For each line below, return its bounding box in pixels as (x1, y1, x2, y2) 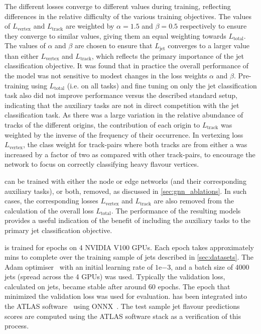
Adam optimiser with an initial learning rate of (5, 261, 153, 272)
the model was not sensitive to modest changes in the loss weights (5, 70, 207, 81)
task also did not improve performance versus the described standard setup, (5, 90, 237, 100)
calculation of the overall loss (5, 205, 94, 215)
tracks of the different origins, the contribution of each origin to (5, 119, 200, 130)
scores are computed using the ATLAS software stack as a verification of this (5, 310, 241, 321)
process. (5, 320, 29, 331)
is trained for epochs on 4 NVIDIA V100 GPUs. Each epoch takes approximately (5, 242, 254, 252)
